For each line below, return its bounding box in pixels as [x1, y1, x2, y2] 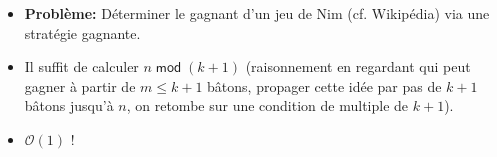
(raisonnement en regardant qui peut [245, 56, 471, 77]
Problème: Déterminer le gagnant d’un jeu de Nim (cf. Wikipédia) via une [24, 2, 490, 23]
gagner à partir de [24, 75, 136, 96]
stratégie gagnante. [24, 22, 141, 43]
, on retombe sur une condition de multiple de [126, 95, 409, 116]
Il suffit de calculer [24, 56, 139, 77]
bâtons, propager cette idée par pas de [207, 75, 442, 96]
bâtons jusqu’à [24, 95, 114, 116]
